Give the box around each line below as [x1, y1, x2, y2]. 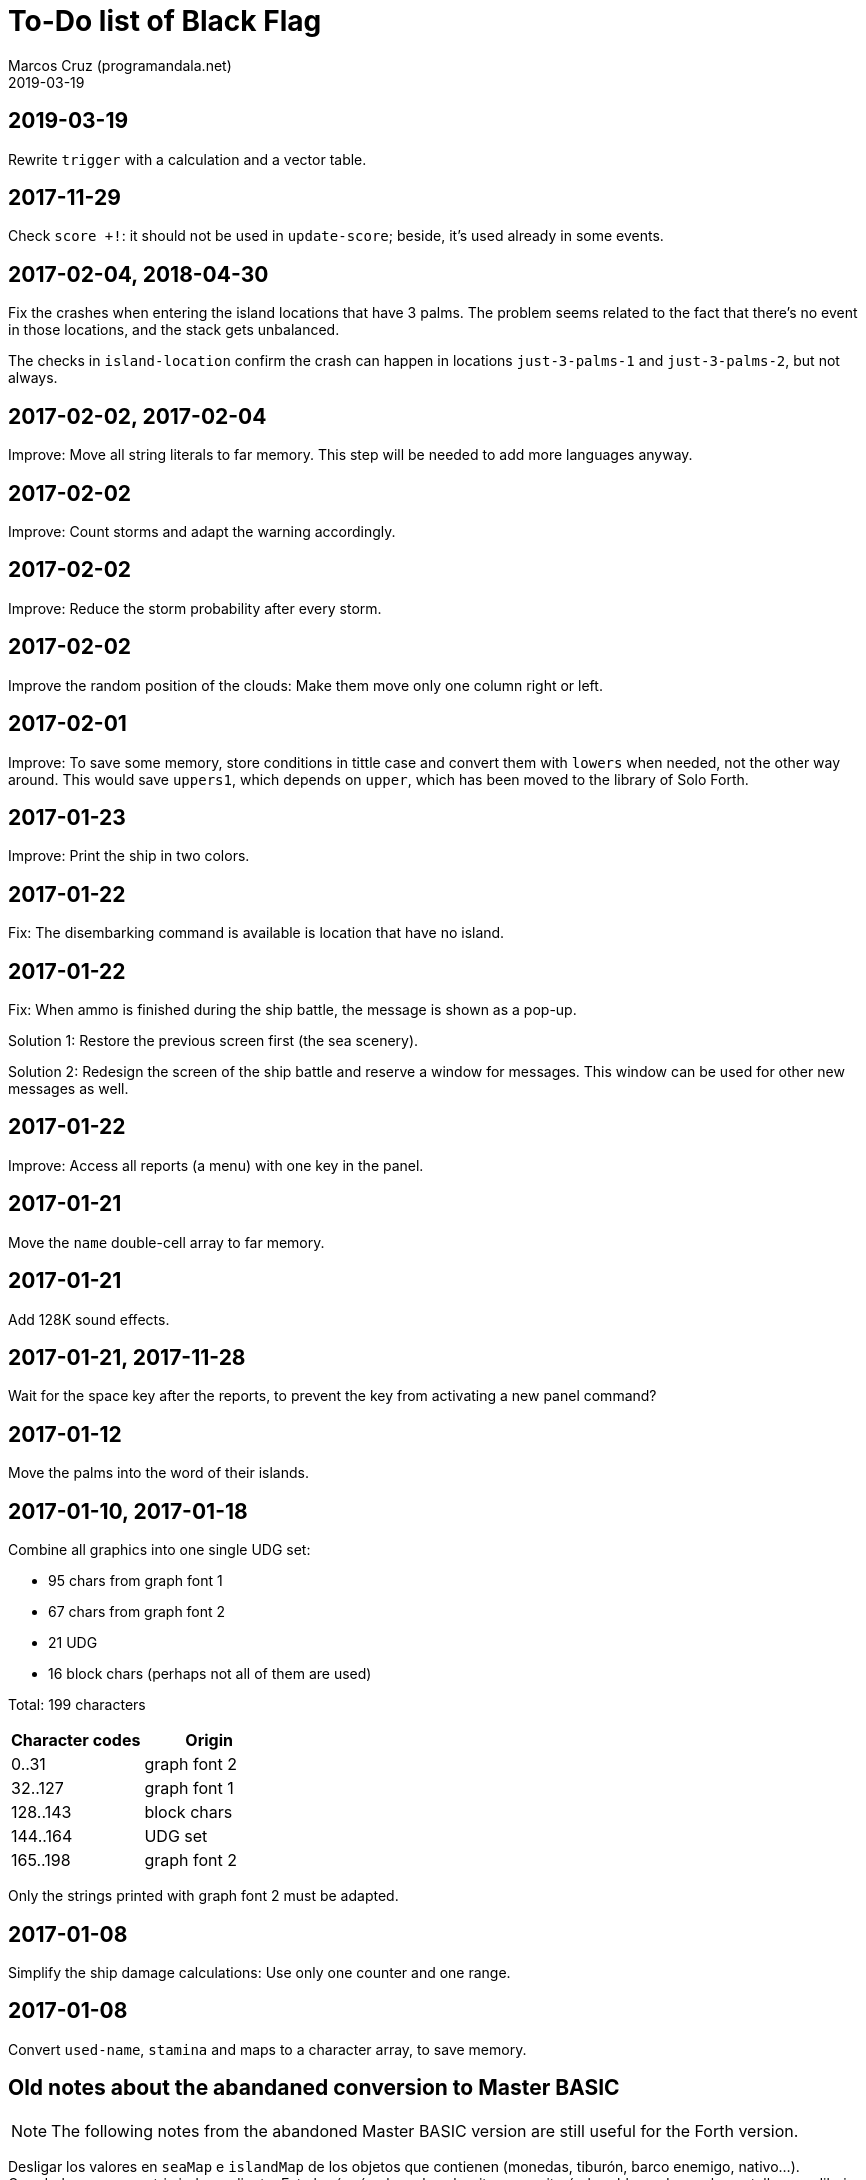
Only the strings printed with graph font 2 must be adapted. [8, 1887, 399, 1905]
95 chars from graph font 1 [48, 1572, 223, 1590]
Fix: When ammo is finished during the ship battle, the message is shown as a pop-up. [8, 1001, 577, 1019]
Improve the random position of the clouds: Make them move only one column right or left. [8, 676, 603, 694]
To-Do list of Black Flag [8, 4, 322, 38]
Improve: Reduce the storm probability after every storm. [8, 599, 382, 617]
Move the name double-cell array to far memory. [8, 1233, 325, 1251]
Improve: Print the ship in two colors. [8, 847, 250, 865]
